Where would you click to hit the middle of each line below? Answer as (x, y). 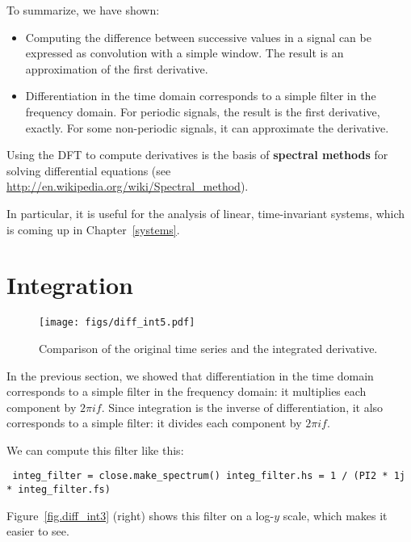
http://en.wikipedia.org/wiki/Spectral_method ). (128, 186)
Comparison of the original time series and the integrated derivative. (208, 348)
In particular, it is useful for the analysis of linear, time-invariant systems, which (206, 213)
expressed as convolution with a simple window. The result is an (185, 53)
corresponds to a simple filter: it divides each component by (154, 423)
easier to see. (38, 531)
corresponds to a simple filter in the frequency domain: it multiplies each (187, 391)
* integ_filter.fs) (59, 490)
